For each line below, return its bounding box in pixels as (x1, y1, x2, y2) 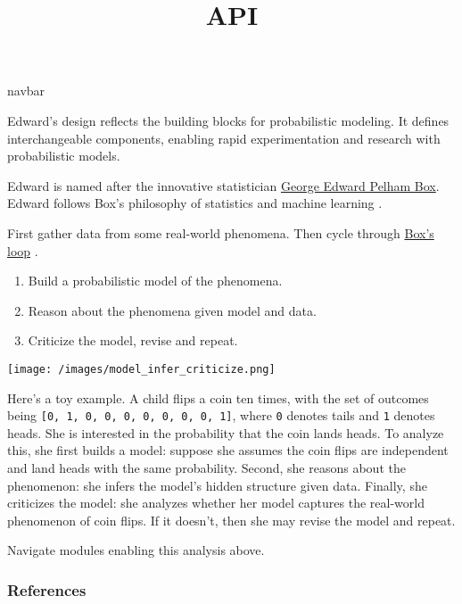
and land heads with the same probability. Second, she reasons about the (7, 459, 406, 476)
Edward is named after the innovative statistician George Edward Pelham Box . (7, 176, 440, 194)
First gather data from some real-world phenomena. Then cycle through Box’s (7, 223, 434, 242)
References (7, 578, 87, 600)
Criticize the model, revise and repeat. (28, 331, 238, 350)
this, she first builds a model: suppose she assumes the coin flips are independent (7, 441, 449, 459)
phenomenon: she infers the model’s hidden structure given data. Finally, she (7, 476, 427, 494)
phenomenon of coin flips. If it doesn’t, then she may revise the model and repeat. (7, 510, 456, 529)
